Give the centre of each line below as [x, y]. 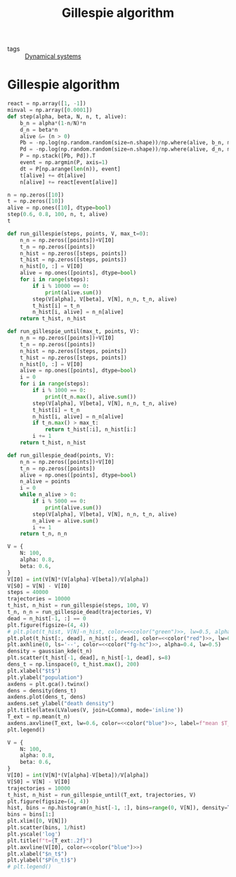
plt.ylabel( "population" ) [45, 677]
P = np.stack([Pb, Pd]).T [58, 156]
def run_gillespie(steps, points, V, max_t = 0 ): [78, 234]
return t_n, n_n [44, 534]
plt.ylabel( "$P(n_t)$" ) [42, 860]
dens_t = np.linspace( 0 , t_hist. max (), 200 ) [73, 664]
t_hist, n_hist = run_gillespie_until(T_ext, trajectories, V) [102, 795]
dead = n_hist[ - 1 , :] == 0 [47, 618]
